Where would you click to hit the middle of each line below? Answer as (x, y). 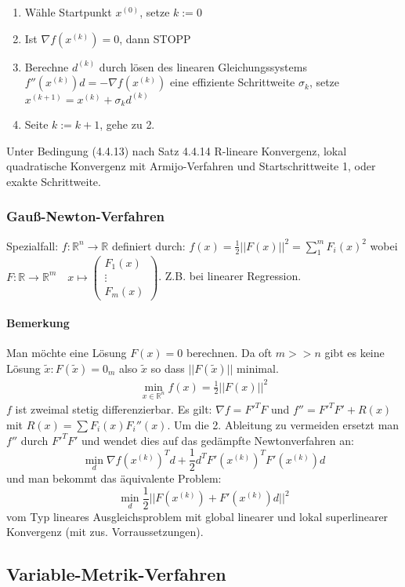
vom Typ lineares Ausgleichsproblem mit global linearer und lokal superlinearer (197, 516)
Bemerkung (38, 323)
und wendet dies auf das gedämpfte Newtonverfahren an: (217, 440)
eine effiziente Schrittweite (232, 82)
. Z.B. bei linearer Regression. (230, 276)
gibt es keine (354, 353)
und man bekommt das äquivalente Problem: (114, 478)
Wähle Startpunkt (68, 12)
